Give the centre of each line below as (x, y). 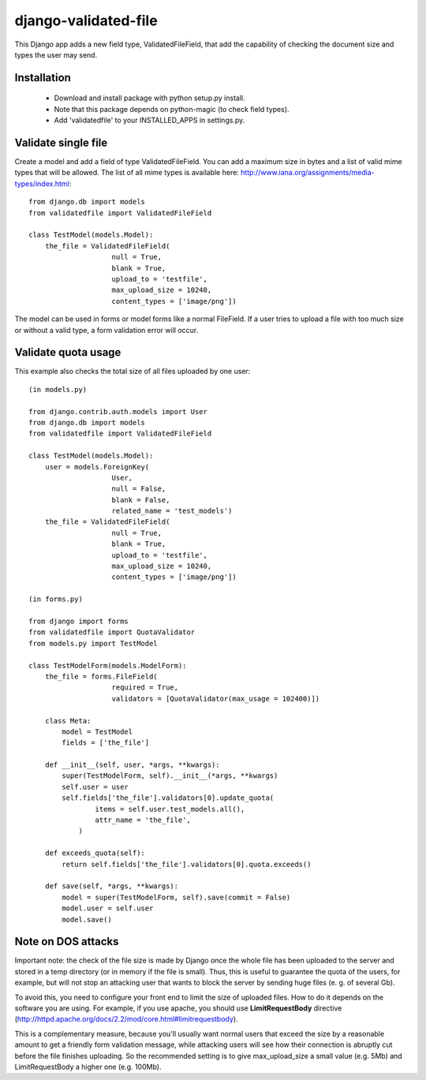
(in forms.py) (56, 599)
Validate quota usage (68, 352)
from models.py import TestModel (93, 643)
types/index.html (42, 183)
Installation (43, 78)
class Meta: (68, 721)
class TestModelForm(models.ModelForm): (108, 665)
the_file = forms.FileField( (101, 676)
